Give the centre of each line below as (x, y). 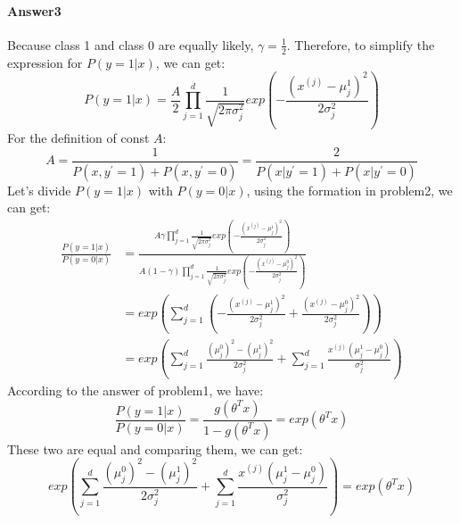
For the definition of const (78, 138)
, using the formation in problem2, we (349, 190)
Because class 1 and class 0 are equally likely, (131, 44)
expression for (45, 62)
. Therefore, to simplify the (361, 44)
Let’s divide (39, 190)
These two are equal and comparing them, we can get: (155, 448)
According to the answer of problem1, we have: (136, 390)
